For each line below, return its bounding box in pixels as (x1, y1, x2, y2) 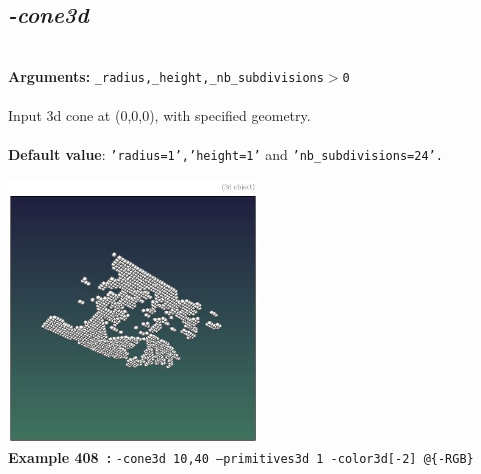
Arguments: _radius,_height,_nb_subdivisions (8, 65, 324, 86)
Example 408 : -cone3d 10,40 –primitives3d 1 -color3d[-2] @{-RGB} (8, 447, 474, 468)
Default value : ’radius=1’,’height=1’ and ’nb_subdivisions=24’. (8, 144, 443, 165)
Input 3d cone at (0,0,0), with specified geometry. (8, 105, 311, 126)
